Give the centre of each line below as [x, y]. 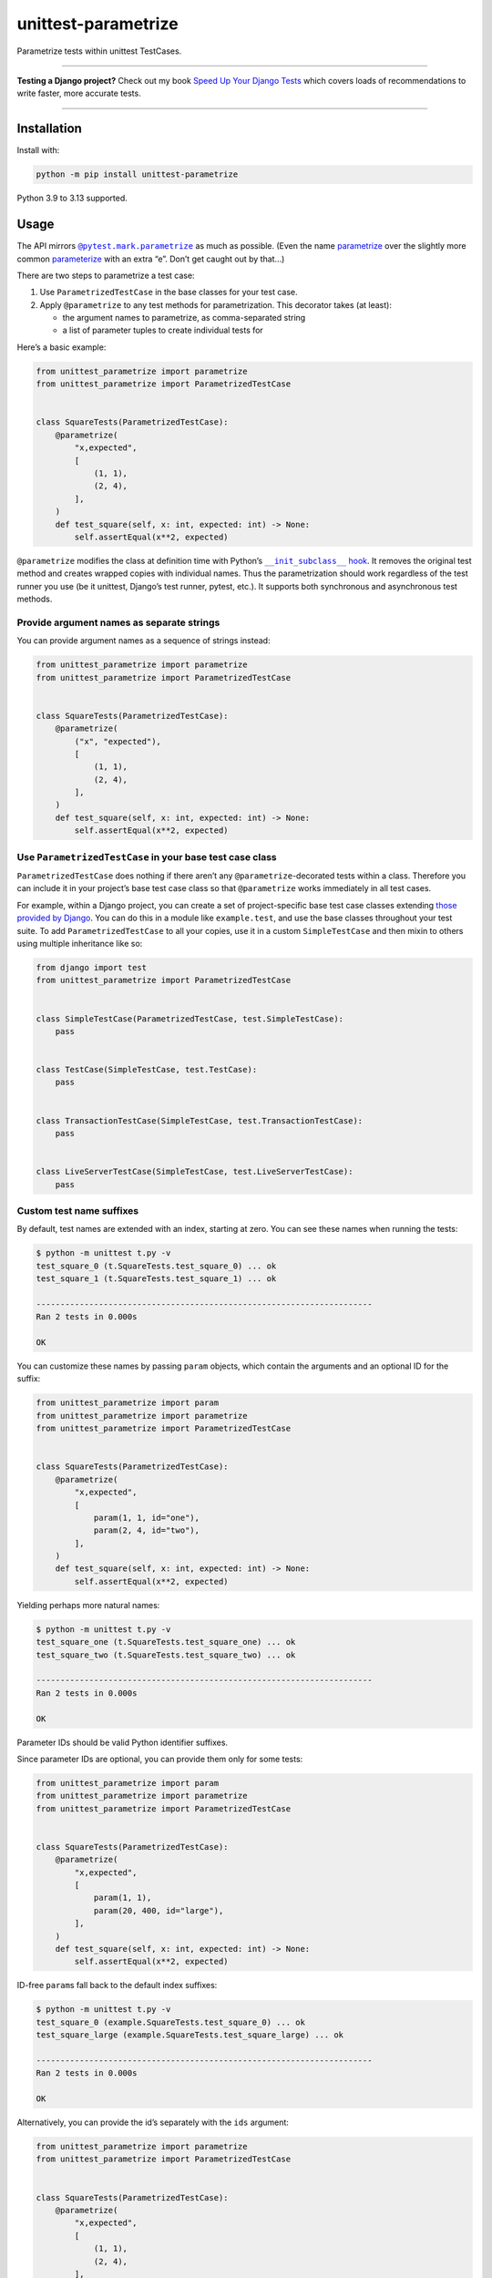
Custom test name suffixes [78, 1210]
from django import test [92, 967]
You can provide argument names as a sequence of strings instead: [143, 641]
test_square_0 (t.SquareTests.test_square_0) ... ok [156, 1266]
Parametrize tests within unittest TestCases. [99, 51]
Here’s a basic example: [61, 347]
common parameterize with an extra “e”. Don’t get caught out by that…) [151, 259]
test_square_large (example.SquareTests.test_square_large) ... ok [190, 2035]
